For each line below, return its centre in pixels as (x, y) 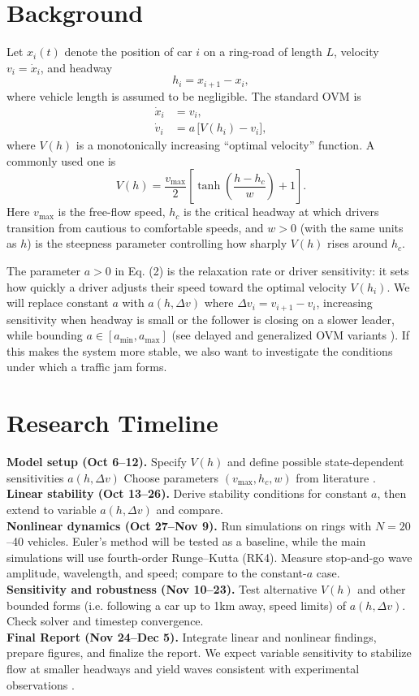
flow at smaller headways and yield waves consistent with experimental (183, 668)
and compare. (190, 509)
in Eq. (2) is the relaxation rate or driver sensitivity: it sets (262, 271)
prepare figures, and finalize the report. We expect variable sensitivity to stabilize (209, 653)
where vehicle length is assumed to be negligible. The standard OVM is (184, 95)
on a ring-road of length (263, 52)
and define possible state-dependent (315, 462)
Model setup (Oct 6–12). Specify (97, 462)
